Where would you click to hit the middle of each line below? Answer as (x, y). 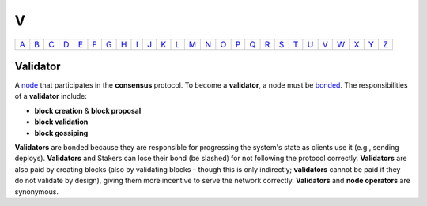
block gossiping (61, 133)
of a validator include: (51, 96)
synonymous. (37, 191)
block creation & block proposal (88, 110)
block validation (61, 122)
